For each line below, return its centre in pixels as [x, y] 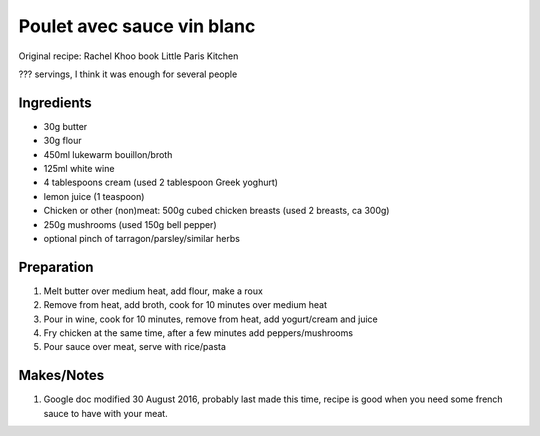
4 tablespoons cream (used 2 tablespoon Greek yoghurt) [161, 182]
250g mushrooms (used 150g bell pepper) [130, 224]
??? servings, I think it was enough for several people [128, 74]
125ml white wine [79, 169]
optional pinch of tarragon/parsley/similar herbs [141, 238]
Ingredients [55, 102]
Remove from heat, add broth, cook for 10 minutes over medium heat [185, 305]
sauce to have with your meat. [106, 413]
